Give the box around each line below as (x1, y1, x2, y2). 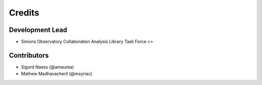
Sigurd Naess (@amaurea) (21, 64, 74, 70)
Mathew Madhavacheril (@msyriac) (21, 71, 92, 77)
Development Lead (9, 26, 67, 34)
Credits (9, 7, 40, 18)
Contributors (9, 51, 49, 59)
